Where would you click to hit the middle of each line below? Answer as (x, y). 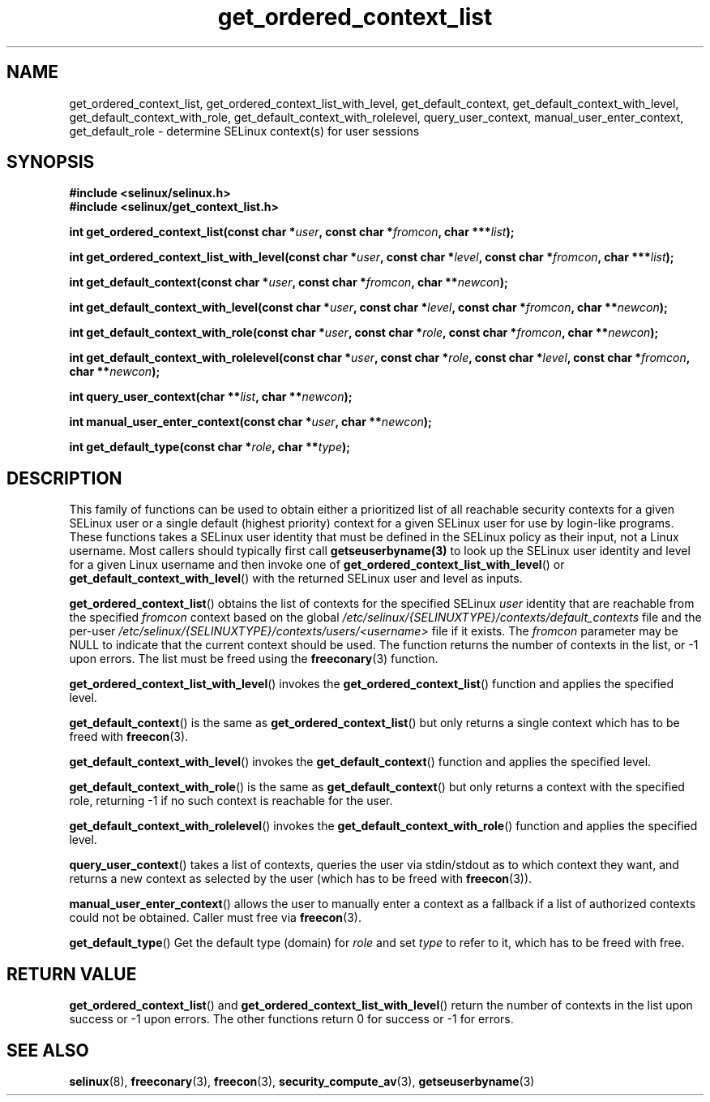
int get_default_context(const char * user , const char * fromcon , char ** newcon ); (289, 282)
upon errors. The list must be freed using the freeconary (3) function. (254, 659)
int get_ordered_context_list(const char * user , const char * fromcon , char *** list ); (292, 232)
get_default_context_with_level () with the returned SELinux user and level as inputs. (296, 579)
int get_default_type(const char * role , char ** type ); (210, 447)
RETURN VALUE (72, 974)
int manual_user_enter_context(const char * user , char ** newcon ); (250, 422)
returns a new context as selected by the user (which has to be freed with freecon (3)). (301, 879)
